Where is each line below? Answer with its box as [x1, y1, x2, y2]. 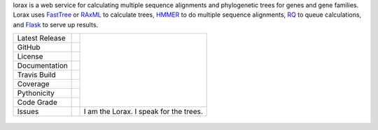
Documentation [17, 61, 68, 71]
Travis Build [17, 70, 56, 80]
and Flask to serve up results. [13, 20, 98, 29]
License [17, 52, 43, 62]
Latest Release [17, 34, 66, 43]
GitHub [17, 43, 41, 52]
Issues [17, 107, 39, 117]
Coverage [17, 79, 50, 89]
